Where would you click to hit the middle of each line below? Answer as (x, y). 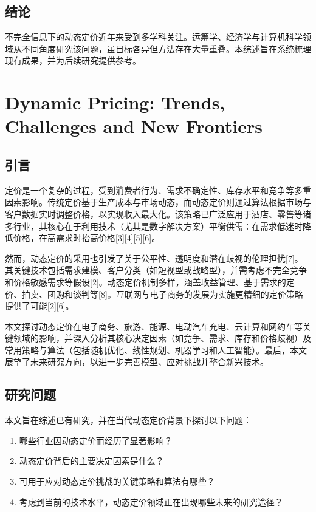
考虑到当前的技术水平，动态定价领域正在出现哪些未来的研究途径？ (151, 501)
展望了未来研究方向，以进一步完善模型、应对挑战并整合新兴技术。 (137, 362)
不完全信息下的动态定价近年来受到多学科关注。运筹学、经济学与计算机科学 (154, 37)
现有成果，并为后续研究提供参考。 (73, 60)
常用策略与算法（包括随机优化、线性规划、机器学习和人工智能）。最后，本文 (156, 350)
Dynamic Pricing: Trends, (115, 102)
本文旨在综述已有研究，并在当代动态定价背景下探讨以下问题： (128, 420)
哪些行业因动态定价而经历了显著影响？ (96, 440)
